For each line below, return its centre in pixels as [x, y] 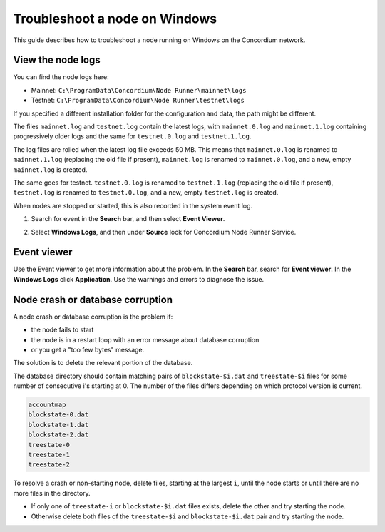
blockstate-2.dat [58, 435]
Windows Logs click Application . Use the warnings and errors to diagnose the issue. [139, 279]
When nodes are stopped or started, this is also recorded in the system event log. [133, 205]
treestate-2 [49, 465]
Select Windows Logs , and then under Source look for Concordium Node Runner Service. [164, 232]
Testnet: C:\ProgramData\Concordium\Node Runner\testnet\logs [138, 101]
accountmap [47, 405]
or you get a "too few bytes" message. [88, 349]
